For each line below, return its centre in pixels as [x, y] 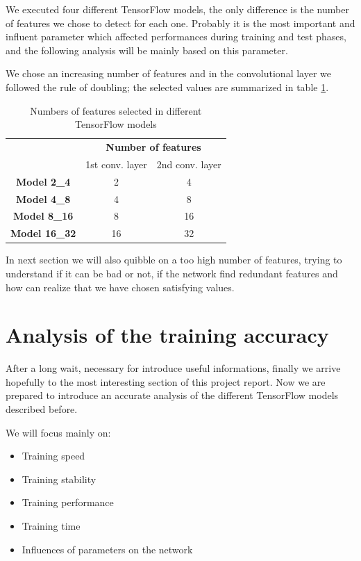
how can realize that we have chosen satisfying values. [120, 287]
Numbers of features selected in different [116, 110]
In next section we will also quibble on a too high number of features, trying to [174, 260]
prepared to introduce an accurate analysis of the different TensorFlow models [172, 395]
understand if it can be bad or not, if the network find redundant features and [172, 273]
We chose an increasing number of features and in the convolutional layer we [168, 73]
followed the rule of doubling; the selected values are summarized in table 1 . [167, 87]
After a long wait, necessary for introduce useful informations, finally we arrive [173, 368]
